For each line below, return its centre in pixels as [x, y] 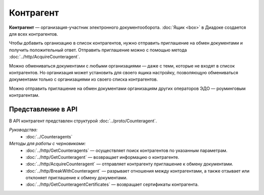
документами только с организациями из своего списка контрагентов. [84, 79]
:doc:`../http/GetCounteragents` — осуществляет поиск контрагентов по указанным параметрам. [127, 150]
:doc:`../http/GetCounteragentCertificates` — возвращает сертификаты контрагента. [112, 184]
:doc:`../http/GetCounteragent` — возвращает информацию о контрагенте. [102, 157]
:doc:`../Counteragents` [49, 136]
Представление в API [43, 109]
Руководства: [23, 130]
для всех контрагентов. [33, 34]
